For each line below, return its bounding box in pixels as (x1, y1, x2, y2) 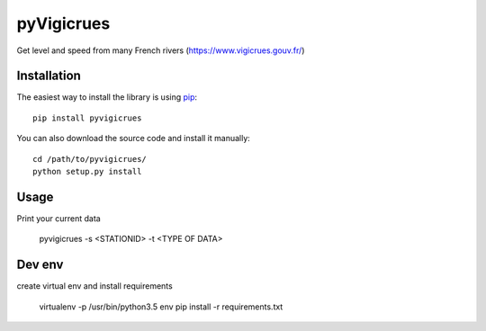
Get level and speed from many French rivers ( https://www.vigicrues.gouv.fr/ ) (16, 45, 305, 56)
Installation (16, 68, 81, 84)
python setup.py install (32, 166, 142, 177)
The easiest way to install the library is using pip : (16, 92, 198, 103)
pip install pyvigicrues (32, 112, 142, 123)
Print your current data (16, 212, 101, 224)
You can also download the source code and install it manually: (16, 133, 251, 144)
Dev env (16, 257, 64, 273)
